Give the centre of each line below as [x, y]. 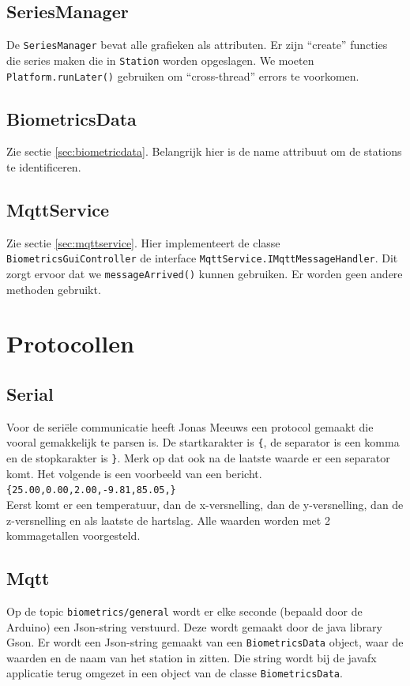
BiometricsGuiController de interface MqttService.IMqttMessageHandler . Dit [202, 258]
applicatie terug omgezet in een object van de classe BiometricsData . [175, 673]
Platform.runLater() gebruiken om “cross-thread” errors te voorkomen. [183, 75]
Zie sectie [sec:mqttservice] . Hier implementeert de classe [143, 242]
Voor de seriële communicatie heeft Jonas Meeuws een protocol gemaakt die [190, 426]
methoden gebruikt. [54, 289]
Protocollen [70, 343]
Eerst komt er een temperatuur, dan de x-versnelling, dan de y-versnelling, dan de [205, 504]
